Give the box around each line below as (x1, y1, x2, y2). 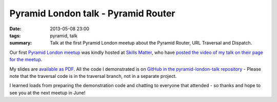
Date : (9, 26, 22, 32)
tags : (9, 32, 21, 38)
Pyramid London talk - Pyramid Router (9, 8, 175, 19)
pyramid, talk (50, 32, 78, 38)
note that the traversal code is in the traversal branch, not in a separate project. (9, 73, 177, 79)
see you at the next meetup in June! (9, 90, 86, 96)
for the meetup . (9, 56, 43, 63)
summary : (9, 40, 32, 46)
